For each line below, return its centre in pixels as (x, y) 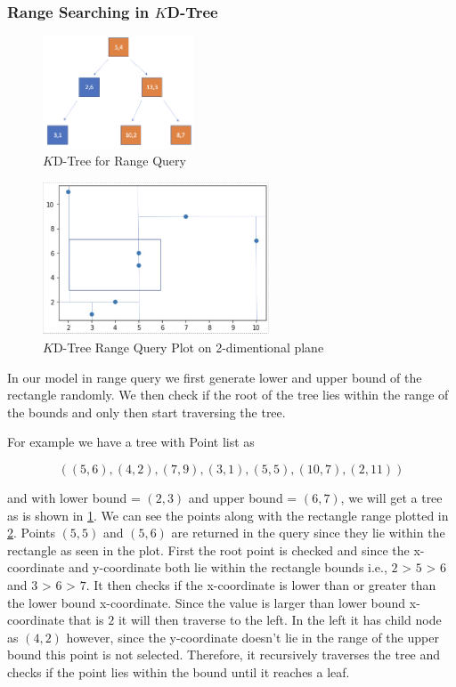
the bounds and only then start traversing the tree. (147, 412)
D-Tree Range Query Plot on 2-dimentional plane (188, 348)
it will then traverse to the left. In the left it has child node (280, 620)
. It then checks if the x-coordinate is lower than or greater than (261, 584)
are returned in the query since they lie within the (308, 533)
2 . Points (31, 533)
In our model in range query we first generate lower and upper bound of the (215, 377)
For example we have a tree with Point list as (131, 442)
